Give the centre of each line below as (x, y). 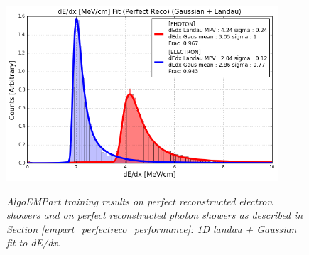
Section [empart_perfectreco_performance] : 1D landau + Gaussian (152, 228)
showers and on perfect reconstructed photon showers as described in (155, 215)
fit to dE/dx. (34, 243)
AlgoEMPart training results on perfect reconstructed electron (140, 201)
